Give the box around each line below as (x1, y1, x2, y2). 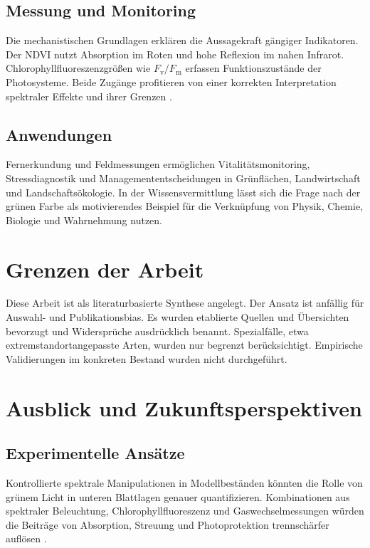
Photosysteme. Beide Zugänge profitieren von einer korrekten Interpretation (6, 74, 337, 89)
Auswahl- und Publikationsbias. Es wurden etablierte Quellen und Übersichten (6, 310, 349, 325)
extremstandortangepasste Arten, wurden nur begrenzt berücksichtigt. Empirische (6, 337, 363, 352)
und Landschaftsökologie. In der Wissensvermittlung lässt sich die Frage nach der (6, 184, 361, 199)
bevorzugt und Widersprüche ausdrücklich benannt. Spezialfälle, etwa (6, 323, 309, 338)
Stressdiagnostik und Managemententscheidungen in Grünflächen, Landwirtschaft (6, 170, 361, 185)
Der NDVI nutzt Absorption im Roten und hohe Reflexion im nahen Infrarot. (6, 46, 344, 61)
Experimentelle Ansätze (6, 442, 185, 464)
